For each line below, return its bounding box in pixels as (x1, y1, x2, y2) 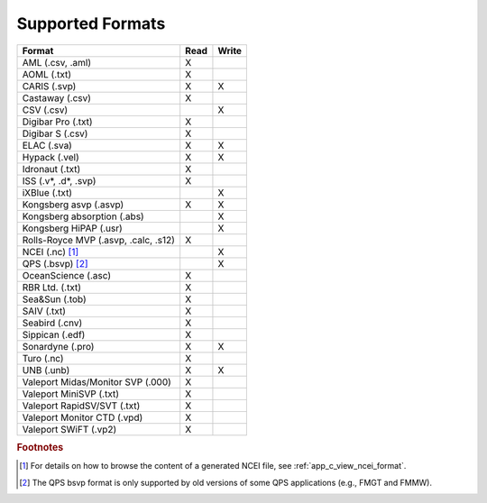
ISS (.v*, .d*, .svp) (22, 174, 96, 187)
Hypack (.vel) (22, 151, 80, 163)
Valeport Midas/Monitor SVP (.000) (22, 375, 171, 388)
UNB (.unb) (22, 363, 70, 376)
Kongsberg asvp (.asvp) (22, 198, 124, 211)
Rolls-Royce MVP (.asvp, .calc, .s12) (22, 233, 176, 246)
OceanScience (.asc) (22, 269, 112, 281)
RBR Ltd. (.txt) (22, 280, 81, 293)
